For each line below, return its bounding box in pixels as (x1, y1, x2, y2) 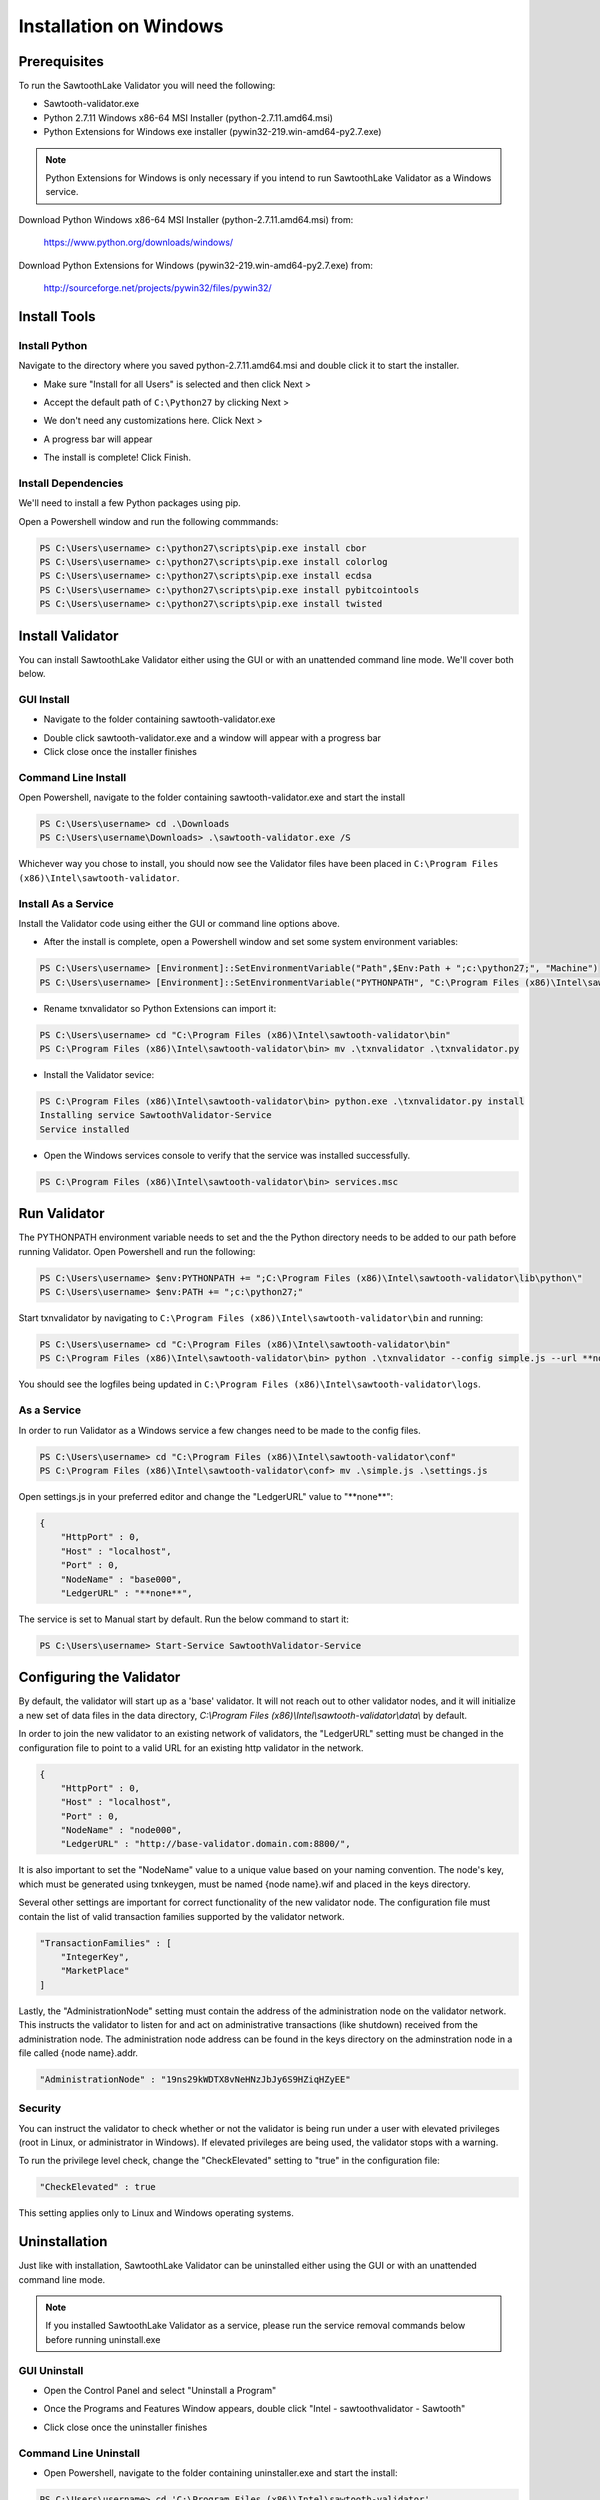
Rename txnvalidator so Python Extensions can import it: (43, 1002, 277, 1014)
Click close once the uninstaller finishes (43, 2421, 208, 2433)
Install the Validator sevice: (43, 1069, 155, 1081)
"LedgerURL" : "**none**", (60, 1587, 194, 1599)
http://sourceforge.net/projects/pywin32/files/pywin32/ (43, 281, 272, 294)
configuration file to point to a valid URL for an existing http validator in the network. (18, 1741, 364, 1754)
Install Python (18, 338, 88, 352)
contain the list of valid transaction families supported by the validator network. (18, 1910, 345, 1922)
